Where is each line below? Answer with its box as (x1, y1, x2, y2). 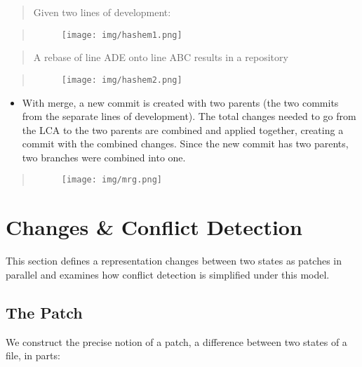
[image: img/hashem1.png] (61, 29, 182, 40)
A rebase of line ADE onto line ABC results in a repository (33, 50, 288, 65)
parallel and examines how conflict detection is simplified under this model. (6, 267, 330, 281)
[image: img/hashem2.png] (61, 74, 182, 85)
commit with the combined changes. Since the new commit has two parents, (22, 136, 349, 151)
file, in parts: (6, 348, 60, 363)
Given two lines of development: (33, 5, 171, 19)
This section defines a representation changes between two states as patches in (6, 253, 342, 268)
